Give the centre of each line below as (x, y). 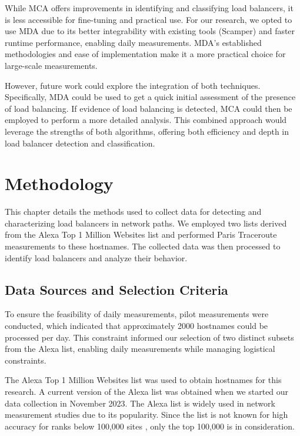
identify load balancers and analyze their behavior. (96, 257)
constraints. (26, 360)
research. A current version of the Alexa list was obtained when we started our (147, 391)
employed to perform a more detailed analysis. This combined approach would (146, 120)
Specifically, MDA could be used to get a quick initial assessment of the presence (150, 97)
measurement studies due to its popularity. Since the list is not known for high (146, 415)
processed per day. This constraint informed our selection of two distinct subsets (149, 337)
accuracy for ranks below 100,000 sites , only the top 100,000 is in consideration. (150, 426)
